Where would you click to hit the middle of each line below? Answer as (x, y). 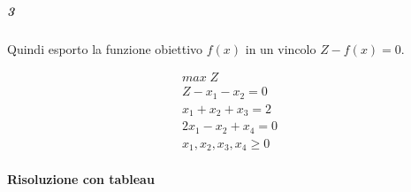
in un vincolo (281, 48)
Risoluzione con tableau (81, 178)
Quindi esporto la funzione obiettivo (105, 48)
